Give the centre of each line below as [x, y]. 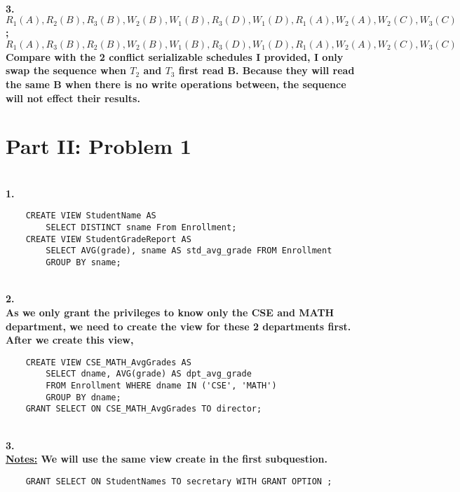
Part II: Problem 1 [99, 146]
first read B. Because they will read [266, 70]
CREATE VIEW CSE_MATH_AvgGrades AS [108, 362]
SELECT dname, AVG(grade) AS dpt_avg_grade [149, 374]
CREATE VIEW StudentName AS [91, 216]
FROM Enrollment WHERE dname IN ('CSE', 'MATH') [161, 386]
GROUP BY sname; [83, 263]
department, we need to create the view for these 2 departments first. [178, 326]
